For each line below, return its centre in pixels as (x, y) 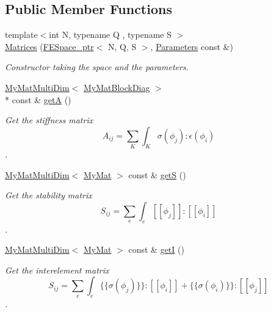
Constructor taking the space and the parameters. (97, 67)
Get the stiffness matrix (49, 120)
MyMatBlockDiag (117, 87)
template (21, 34)
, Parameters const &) (192, 46)
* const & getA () (38, 99)
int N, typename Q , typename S (110, 34)
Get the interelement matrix (57, 270)
